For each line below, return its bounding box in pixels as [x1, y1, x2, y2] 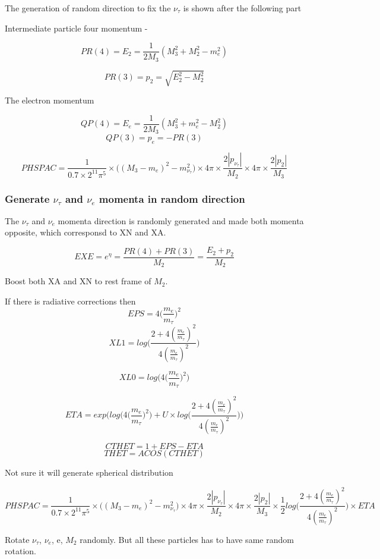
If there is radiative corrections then [5, 294, 136, 307]
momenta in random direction [99, 191, 245, 206]
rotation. [5, 545, 36, 557]
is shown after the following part [183, 2, 302, 14]
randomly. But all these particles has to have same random [80, 533, 294, 545]
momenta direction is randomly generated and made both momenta [58, 214, 304, 227]
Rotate [5, 533, 30, 545]
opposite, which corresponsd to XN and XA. [5, 226, 166, 238]
